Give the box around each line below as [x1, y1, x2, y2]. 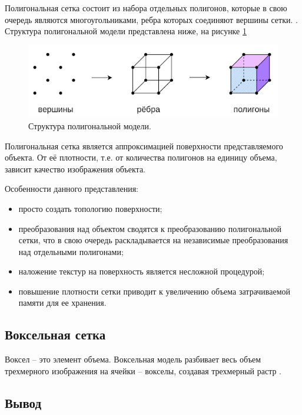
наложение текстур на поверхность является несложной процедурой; [18, 265, 265, 277]
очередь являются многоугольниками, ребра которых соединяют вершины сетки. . [5, 13, 298, 25]
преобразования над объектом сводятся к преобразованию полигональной [18, 222, 282, 234]
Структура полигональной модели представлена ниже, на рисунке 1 [5, 25, 247, 37]
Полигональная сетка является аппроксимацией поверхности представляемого [5, 139, 283, 152]
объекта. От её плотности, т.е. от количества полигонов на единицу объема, [5, 151, 277, 164]
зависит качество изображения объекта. [5, 162, 145, 175]
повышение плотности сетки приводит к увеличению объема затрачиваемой [18, 285, 291, 297]
